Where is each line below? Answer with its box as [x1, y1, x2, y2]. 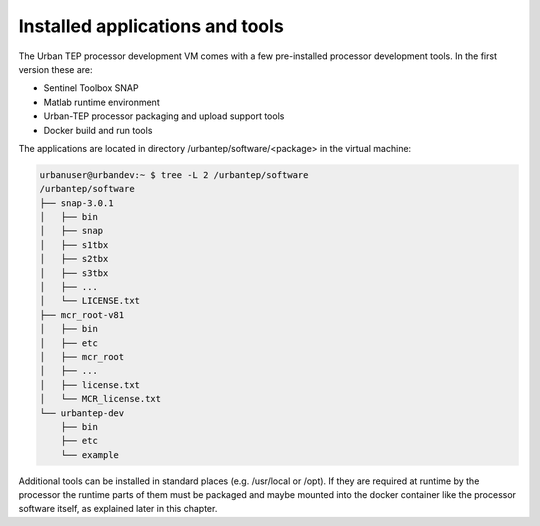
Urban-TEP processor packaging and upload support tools [43, 110, 285, 122]
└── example [60, 449, 120, 460]
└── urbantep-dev [39, 407, 125, 419]
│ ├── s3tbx [39, 267, 109, 279]
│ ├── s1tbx [39, 239, 109, 250]
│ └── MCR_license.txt [39, 393, 162, 405]
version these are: [18, 63, 94, 75]
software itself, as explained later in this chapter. [18, 503, 218, 515]
